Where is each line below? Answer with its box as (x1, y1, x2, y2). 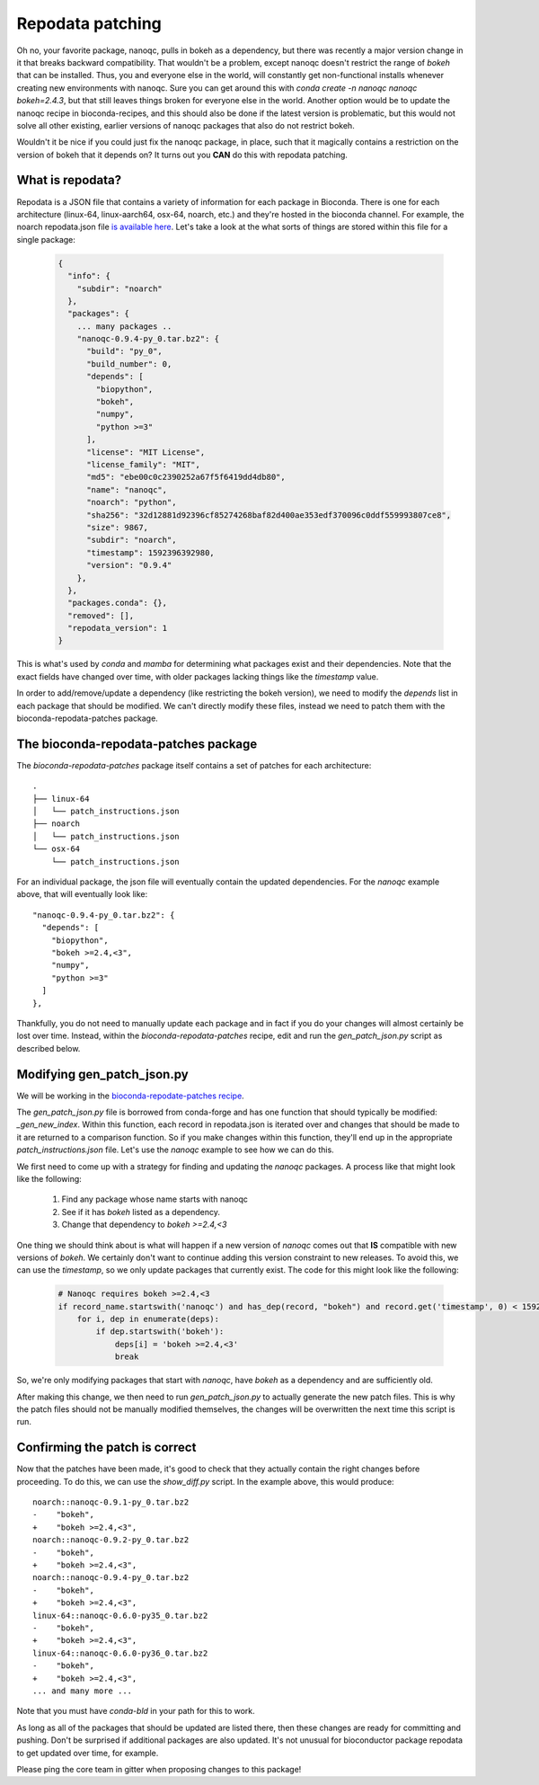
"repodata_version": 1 (67, 623, 168, 634)
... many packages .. (76, 321, 172, 332)
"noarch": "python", (86, 497, 177, 508)
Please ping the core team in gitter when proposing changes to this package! (16, 1763, 302, 1774)
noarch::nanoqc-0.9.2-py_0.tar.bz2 (32, 1535, 190, 1545)
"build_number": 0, (86, 359, 172, 369)
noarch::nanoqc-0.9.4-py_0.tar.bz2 (32, 1573, 190, 1583)
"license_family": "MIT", (86, 459, 201, 469)
